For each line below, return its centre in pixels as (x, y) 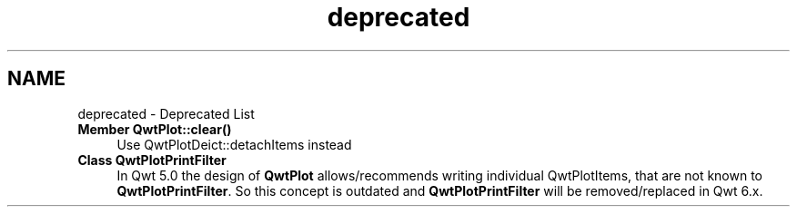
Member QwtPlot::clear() (155, 129)
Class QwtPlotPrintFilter (152, 160)
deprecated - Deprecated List (166, 113)
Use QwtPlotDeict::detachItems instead (234, 144)
